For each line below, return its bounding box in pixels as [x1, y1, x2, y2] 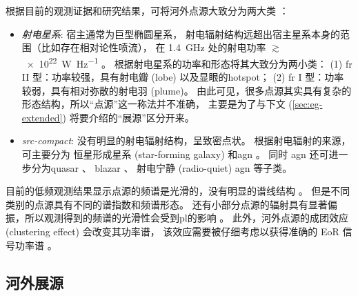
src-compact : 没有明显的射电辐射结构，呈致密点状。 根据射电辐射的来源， [21, 133, 351, 148]
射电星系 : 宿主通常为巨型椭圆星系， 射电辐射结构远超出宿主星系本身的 [21, 26, 341, 41]
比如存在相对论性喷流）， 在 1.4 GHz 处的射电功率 [41, 40, 266, 55]
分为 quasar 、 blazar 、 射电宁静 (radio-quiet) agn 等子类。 [31, 160, 292, 175]
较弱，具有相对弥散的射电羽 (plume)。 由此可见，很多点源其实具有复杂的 [21, 83, 352, 97]
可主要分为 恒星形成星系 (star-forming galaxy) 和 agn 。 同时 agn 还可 [21, 147, 329, 161]
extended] [21, 110, 63, 124]
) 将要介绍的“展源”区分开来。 [62, 110, 195, 124]
